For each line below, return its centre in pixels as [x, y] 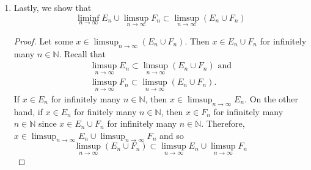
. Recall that [82, 53]
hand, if [28, 111]
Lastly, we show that [53, 7]
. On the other [272, 98]
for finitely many [105, 111]
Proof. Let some [43, 41]
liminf [89, 18]
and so [171, 135]
